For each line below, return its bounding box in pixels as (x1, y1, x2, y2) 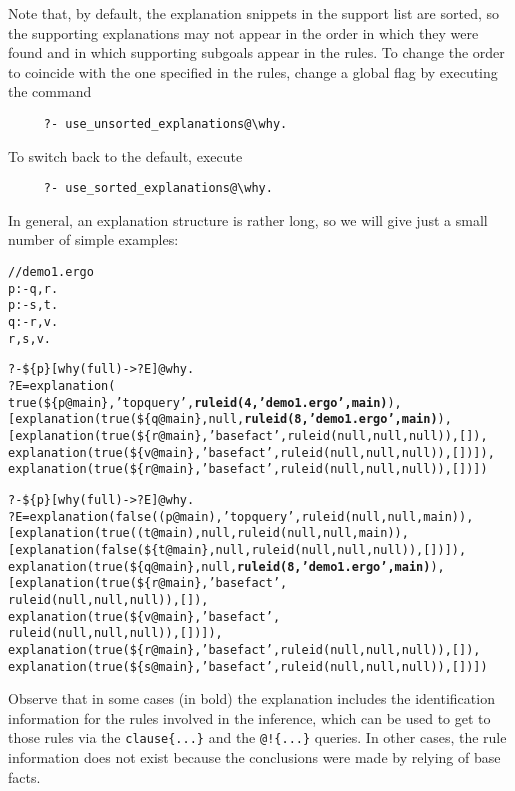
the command (8, 81, 92, 102)
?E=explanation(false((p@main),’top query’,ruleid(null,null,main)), (8, 509, 474, 524)
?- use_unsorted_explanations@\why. (43, 116, 288, 131)
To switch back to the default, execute (8, 145, 243, 166)
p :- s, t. (8, 298, 59, 313)
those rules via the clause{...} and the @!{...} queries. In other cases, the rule (8, 727, 507, 748)
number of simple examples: (8, 229, 179, 250)
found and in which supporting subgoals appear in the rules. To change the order (8, 42, 505, 63)
